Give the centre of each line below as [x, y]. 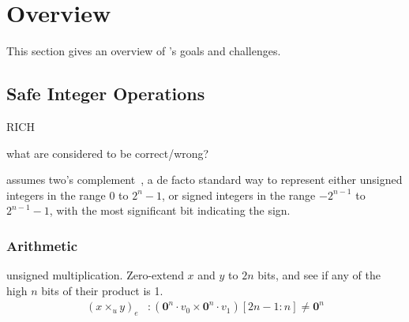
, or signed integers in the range [239, 195]
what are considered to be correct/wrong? [108, 153]
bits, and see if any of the [319, 275]
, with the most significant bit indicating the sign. [170, 210]
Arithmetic [42, 245]
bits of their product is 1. [102, 290]
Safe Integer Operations [106, 94]
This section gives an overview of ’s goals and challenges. [144, 51]
